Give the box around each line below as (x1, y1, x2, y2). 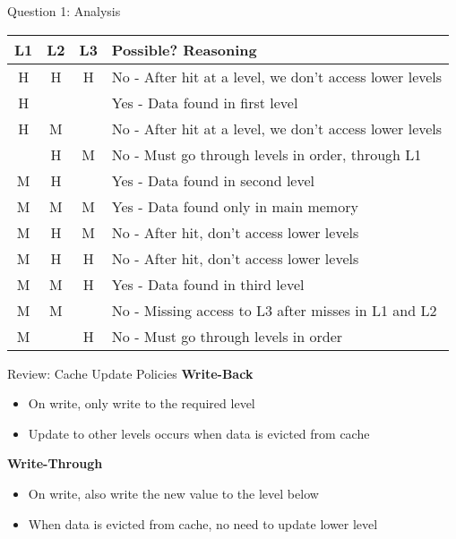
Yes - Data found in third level (111, 273, 305, 295)
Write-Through (7, 454, 103, 473)
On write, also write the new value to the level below (28, 483, 319, 502)
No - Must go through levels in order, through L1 (111, 143, 422, 165)
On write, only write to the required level (28, 394, 255, 413)
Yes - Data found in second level (111, 169, 315, 191)
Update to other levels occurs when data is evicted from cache (28, 423, 370, 442)
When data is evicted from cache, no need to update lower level (28, 514, 378, 533)
